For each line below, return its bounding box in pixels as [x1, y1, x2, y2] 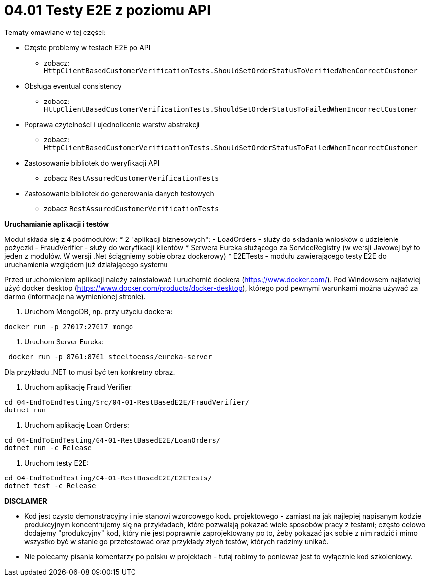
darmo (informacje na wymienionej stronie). [4, 292, 146, 301]
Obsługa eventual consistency [24, 81, 122, 90]
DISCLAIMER [4, 496, 47, 505]
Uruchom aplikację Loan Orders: [24, 420, 129, 429]
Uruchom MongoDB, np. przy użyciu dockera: [24, 307, 173, 316]
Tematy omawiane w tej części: [4, 28, 106, 36]
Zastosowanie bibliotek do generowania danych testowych [24, 189, 214, 198]
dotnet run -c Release [4, 444, 92, 452]
